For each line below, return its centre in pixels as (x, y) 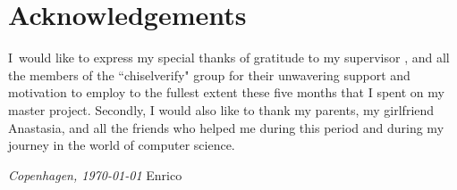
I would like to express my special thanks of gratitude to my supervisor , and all (229, 58)
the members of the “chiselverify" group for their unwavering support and (209, 74)
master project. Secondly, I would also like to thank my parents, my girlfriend (221, 109)
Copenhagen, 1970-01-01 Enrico (95, 174)
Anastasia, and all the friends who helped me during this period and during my (226, 127)
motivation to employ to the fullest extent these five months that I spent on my (226, 92)
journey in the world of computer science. (122, 145)
